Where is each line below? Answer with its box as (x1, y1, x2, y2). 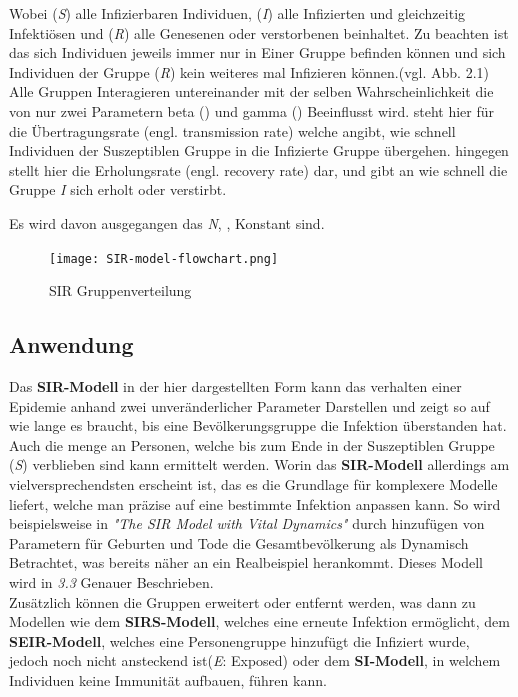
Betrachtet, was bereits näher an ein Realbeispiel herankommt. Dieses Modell (9, 552, 483, 573)
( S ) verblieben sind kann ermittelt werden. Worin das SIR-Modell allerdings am (9, 454, 510, 475)
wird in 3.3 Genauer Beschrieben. (9, 571, 214, 592)
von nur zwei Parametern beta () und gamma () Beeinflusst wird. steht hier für (9, 100, 495, 121)
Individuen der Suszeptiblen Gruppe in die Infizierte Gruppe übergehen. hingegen (9, 140, 509, 161)
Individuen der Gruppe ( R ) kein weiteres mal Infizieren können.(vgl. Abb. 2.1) (9, 61, 489, 82)
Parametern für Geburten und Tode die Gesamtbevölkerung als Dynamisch (9, 532, 469, 553)
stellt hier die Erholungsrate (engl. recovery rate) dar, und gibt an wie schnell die (9, 159, 508, 180)
